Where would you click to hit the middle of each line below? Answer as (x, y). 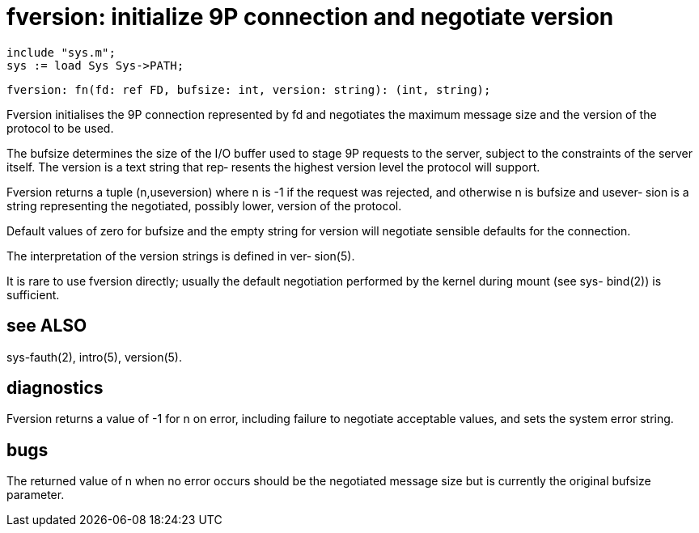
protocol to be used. (60, 128)
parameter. (36, 495)
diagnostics (55, 388)
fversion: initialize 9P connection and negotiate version (310, 17)
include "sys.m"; (61, 52)
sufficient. (33, 294)
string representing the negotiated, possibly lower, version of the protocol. (204, 205)
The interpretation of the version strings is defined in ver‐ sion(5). (181, 256)
